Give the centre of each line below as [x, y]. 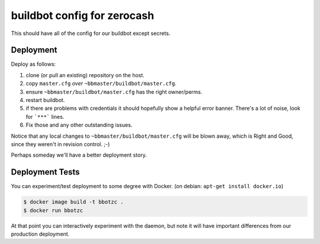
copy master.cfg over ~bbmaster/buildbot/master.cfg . [101, 84]
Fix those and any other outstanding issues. [79, 125]
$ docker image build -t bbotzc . [73, 202]
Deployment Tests [45, 172]
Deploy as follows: [33, 64]
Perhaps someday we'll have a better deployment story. [79, 155]
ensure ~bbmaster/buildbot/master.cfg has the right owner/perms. [114, 91]
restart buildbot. [45, 100]
